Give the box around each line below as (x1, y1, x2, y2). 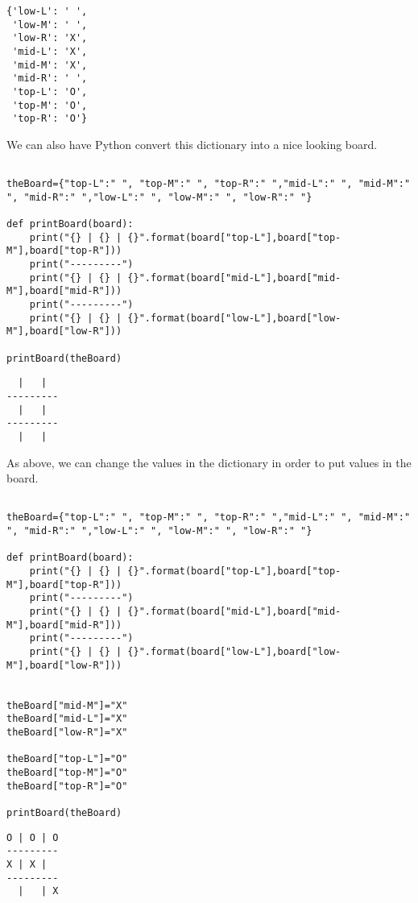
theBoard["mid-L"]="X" (6, 713, 128, 725)
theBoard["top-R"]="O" (6, 780, 128, 792)
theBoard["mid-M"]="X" (6, 699, 128, 711)
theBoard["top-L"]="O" (6, 753, 128, 765)
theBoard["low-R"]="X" (6, 726, 128, 738)
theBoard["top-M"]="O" (6, 766, 128, 778)
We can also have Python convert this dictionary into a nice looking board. (6, 135, 378, 152)
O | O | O (6, 831, 59, 843)
